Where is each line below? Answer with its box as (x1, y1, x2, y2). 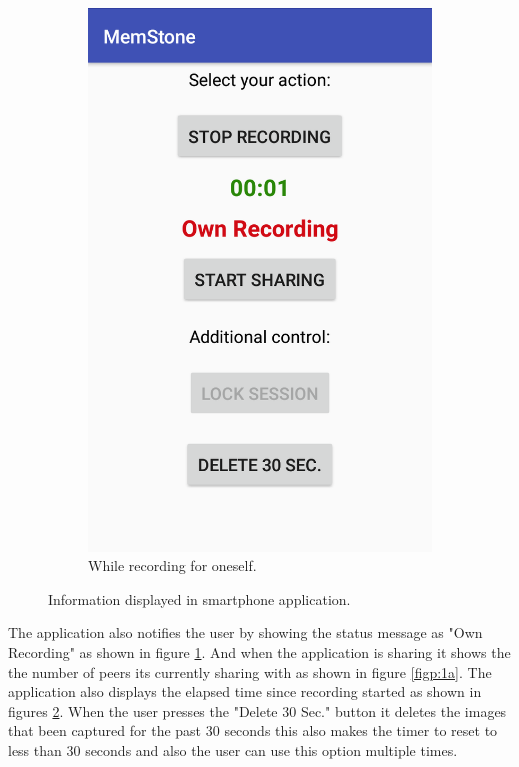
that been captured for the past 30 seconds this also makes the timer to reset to (8, 720, 498, 741)
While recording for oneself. (88, 555, 257, 576)
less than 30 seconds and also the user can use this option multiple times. (8, 739, 458, 760)
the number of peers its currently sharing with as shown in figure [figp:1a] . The (8, 661, 492, 682)
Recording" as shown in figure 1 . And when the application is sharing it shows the (8, 641, 511, 662)
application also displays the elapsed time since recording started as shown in (8, 681, 482, 702)
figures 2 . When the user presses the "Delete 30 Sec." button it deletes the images (8, 700, 507, 721)
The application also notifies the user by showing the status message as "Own (8, 622, 483, 643)
